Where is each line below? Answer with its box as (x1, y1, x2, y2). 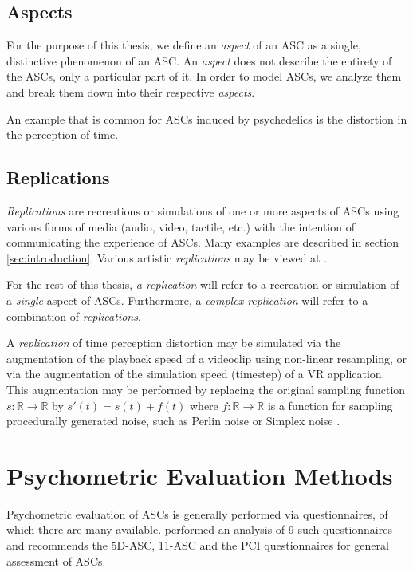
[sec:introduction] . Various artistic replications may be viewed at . (6, 249, 328, 266)
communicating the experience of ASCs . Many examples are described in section (6, 234, 399, 250)
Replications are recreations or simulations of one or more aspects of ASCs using (6, 202, 399, 219)
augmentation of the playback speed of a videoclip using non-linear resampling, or (6, 349, 407, 366)
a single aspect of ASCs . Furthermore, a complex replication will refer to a (6, 291, 368, 308)
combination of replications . (6, 307, 141, 324)
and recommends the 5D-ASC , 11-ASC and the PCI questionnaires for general (6, 537, 389, 553)
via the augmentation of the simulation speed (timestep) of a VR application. (6, 365, 385, 382)
